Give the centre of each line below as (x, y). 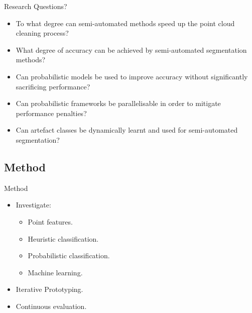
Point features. (50, 221)
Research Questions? (36, 6)
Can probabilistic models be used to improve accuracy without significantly (132, 76)
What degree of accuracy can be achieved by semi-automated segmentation (131, 49)
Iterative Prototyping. (49, 289)
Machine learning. (55, 272)
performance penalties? (51, 113)
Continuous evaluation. (51, 306)
